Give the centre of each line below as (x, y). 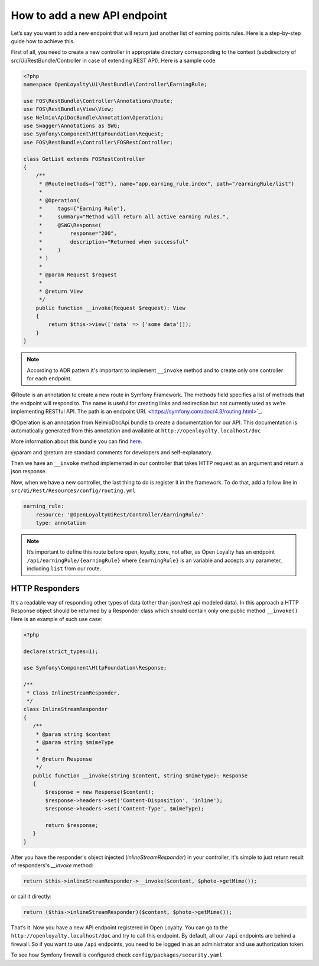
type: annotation (61, 523)
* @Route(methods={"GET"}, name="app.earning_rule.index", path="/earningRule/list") (167, 184)
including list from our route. (64, 568)
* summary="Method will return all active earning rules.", (134, 217)
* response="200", (78, 233)
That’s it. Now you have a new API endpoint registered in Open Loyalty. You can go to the (119, 927)
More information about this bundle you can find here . (77, 441)
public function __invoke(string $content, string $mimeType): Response (140, 776)
